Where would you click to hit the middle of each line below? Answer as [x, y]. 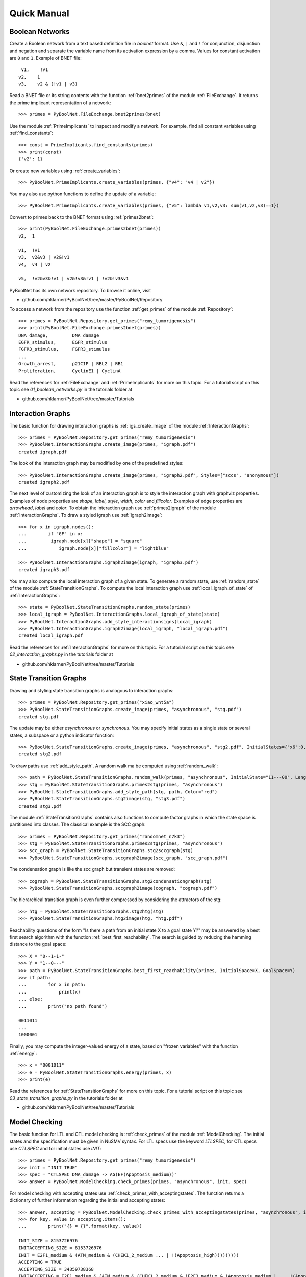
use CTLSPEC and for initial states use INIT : [55, 1148]
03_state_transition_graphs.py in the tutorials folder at [66, 1098]
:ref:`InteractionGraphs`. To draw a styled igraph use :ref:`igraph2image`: [86, 515]
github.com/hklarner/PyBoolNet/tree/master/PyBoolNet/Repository [92, 300]
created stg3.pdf [40, 806]
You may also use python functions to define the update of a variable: [83, 194]
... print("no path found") [63, 1006]
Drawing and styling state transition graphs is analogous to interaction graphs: [92, 691]
